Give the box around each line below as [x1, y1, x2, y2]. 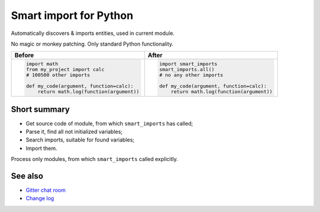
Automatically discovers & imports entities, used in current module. [11, 30, 175, 37]
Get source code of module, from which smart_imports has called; [25, 120, 193, 127]
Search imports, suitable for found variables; [25, 136, 135, 143]
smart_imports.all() [159, 66, 215, 73]
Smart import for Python [11, 9, 133, 22]
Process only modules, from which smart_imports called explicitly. [11, 156, 178, 163]
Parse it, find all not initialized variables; [25, 128, 123, 136]
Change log [25, 195, 55, 202]
